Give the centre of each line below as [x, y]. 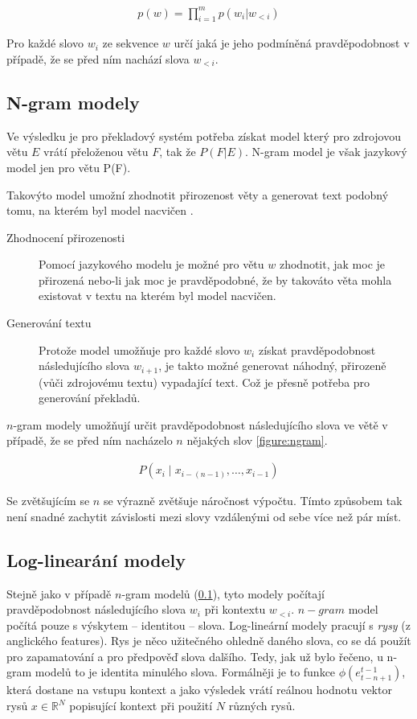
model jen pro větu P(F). [69, 167]
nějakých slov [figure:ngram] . [257, 440]
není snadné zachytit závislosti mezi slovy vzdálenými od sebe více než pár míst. [204, 516]
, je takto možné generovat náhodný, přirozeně [272, 366]
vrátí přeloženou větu [96, 152]
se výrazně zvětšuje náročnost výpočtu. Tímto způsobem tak [253, 501]
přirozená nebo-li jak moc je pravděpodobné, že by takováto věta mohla [215, 279]
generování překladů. [90, 398]
